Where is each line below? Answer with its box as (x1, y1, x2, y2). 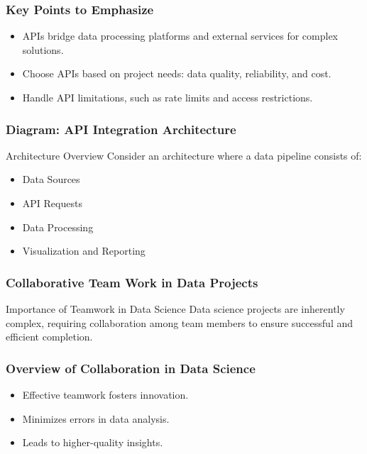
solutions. (22, 42, 64, 57)
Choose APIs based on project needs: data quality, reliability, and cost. (22, 66, 332, 81)
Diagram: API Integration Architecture (6, 120, 236, 138)
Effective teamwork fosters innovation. (22, 387, 189, 402)
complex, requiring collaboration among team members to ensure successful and (6, 315, 354, 330)
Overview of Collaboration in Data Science (6, 359, 256, 377)
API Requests (22, 196, 82, 210)
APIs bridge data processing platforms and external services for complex (22, 28, 339, 43)
